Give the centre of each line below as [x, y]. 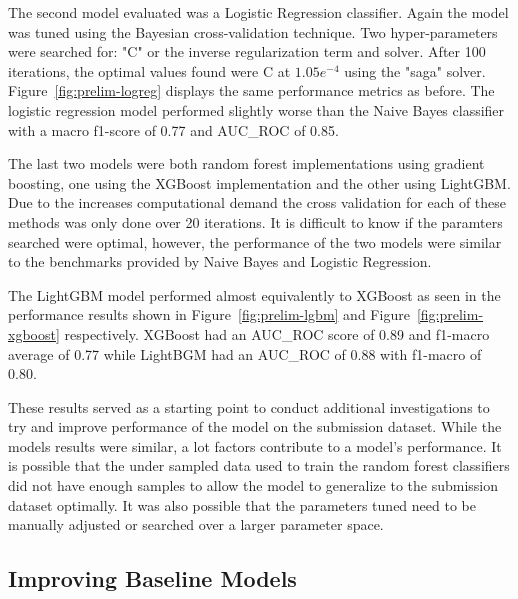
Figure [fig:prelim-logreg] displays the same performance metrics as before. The [251, 90]
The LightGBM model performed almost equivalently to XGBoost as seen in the [254, 294]
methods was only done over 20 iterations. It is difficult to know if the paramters [255, 221]
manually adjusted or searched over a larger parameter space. [196, 524]
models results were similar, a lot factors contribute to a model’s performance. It [255, 445]
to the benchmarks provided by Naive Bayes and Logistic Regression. [220, 261]
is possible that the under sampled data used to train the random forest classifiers [259, 465]
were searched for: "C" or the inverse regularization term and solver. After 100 [247, 51]
